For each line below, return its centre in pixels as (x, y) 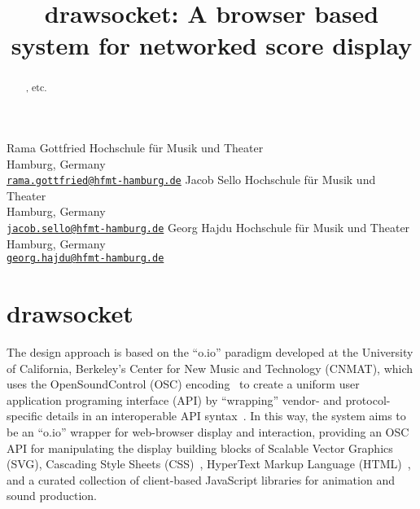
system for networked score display (212, 45)
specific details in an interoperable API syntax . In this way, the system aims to (206, 416)
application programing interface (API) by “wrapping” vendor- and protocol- (199, 399)
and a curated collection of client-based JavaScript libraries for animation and (201, 479)
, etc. (36, 88)
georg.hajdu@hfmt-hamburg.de (85, 259)
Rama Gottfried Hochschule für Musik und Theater (135, 148)
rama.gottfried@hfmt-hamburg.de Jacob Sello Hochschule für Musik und (191, 180)
